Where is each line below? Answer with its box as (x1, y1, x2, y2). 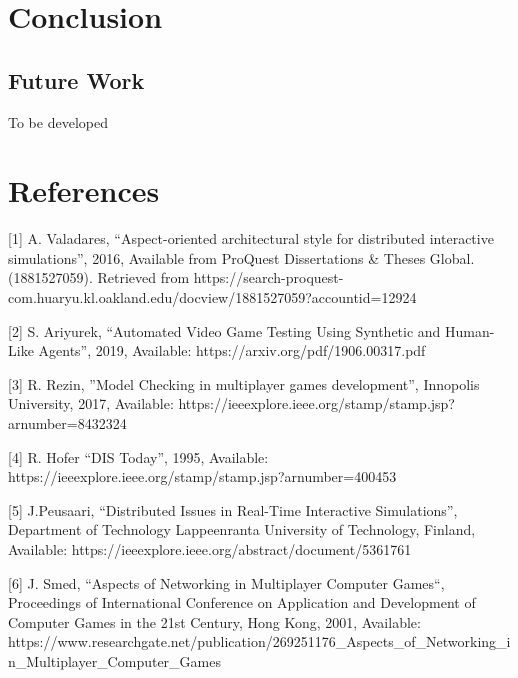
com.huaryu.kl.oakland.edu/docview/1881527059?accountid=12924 (8, 287, 417, 308)
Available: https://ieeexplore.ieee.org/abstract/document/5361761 (8, 539, 412, 560)
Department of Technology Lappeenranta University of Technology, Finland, (8, 519, 476, 540)
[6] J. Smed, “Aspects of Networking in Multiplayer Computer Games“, (8, 572, 445, 593)
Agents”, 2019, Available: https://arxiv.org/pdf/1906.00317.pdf (38, 340, 426, 361)
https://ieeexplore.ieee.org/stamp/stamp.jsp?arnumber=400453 (8, 466, 397, 487)
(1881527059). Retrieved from (8, 267, 190, 288)
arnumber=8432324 (8, 413, 127, 434)
